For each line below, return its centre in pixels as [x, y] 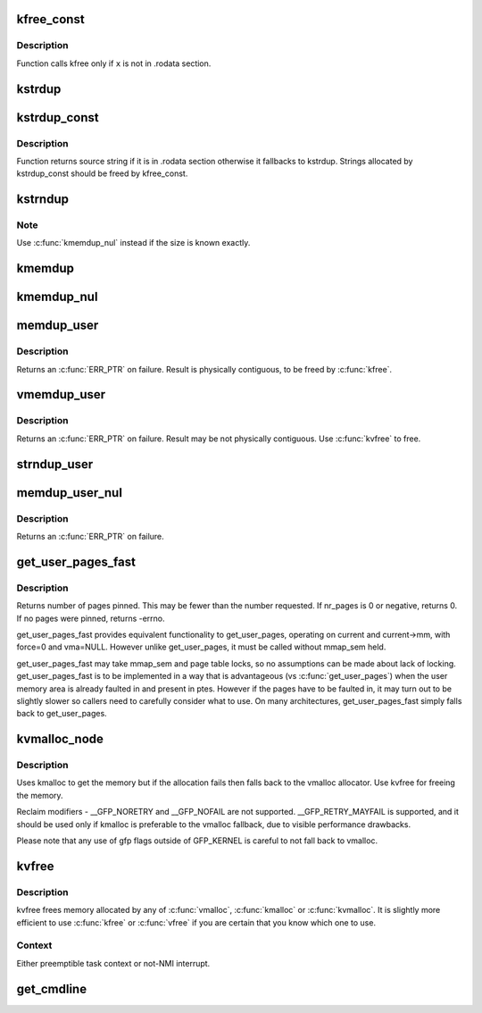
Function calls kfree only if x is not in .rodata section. [114, 63]
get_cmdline [52, 988]
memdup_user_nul [69, 493]
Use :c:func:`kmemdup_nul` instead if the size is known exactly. [133, 243]
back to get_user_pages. [62, 714]
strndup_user [55, 464]
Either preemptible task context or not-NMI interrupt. [113, 963]
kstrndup [42, 200]
